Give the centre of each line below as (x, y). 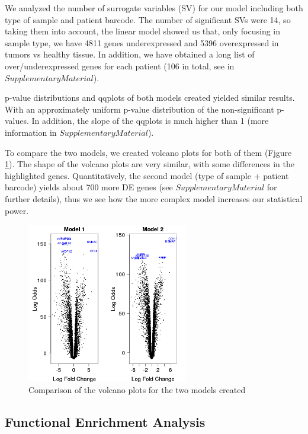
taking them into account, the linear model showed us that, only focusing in (143, 31)
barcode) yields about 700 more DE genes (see (89, 187)
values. (17, 121)
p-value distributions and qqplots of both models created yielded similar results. (150, 98)
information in (31, 132)
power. (17, 210)
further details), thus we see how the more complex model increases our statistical (154, 198)
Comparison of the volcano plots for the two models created (137, 390)
